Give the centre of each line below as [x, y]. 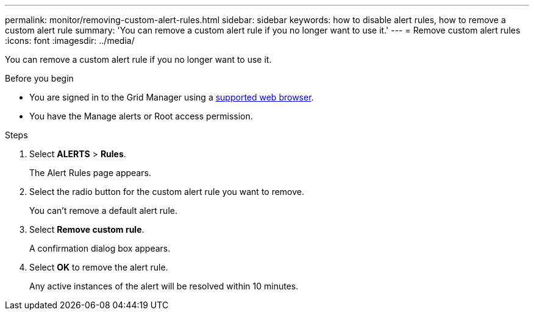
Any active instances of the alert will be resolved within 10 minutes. [164, 286]
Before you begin [39, 78]
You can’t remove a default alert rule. [103, 211]
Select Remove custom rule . [87, 229]
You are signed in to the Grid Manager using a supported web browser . [172, 97]
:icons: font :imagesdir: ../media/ [70, 41]
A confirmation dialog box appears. [100, 248]
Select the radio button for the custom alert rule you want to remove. [167, 192]
